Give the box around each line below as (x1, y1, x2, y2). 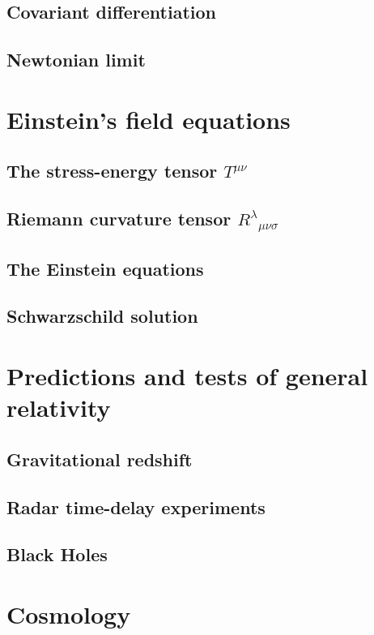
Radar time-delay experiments (6, 494, 266, 519)
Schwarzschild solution (6, 303, 198, 328)
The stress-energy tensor (6, 158, 218, 183)
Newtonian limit (6, 47, 146, 72)
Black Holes (6, 542, 108, 567)
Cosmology (6, 597, 131, 630)
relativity (6, 391, 111, 424)
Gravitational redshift (6, 446, 193, 471)
